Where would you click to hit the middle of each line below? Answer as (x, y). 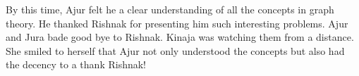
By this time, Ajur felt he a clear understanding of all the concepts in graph (170, 9)
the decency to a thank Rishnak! (76, 64)
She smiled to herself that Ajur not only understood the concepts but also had (175, 50)
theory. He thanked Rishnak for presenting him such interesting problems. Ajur (177, 23)
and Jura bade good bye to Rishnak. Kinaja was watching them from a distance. (180, 37)
